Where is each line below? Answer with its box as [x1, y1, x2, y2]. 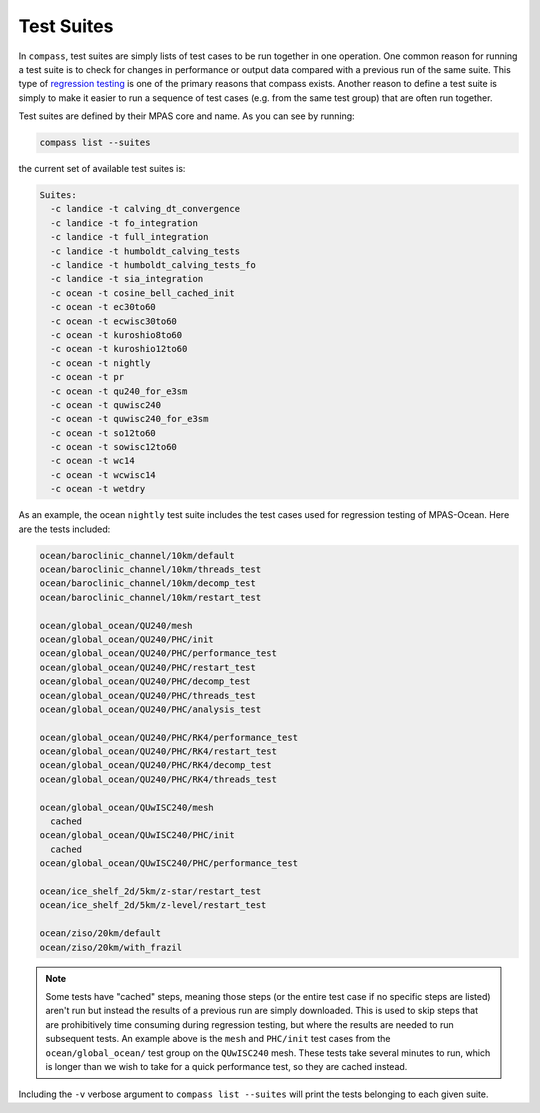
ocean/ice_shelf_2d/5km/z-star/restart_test [39, 886, 262, 897]
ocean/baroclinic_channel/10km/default [39, 550, 235, 561]
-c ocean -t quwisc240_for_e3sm [50, 413, 209, 425]
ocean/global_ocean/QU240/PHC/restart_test [39, 661, 257, 673]
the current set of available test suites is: [18, 163, 186, 175]
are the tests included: [18, 523, 111, 535]
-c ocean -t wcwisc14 [50, 469, 157, 480]
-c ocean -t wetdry [50, 483, 146, 495]
